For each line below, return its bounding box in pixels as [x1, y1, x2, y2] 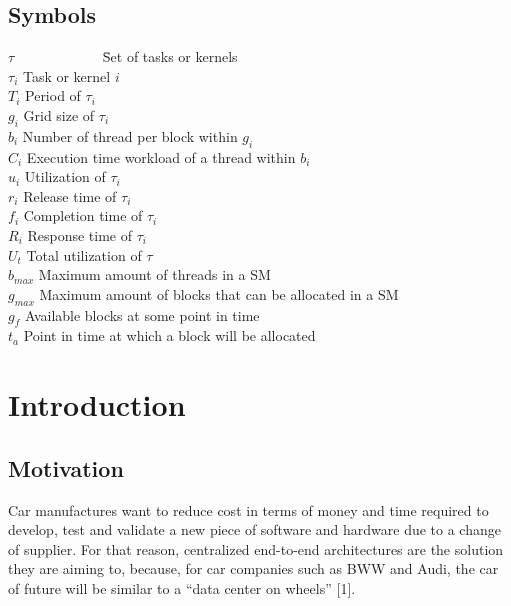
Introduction [8, 384, 186, 425]
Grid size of [23, 104, 95, 125]
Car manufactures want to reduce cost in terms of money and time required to [8, 499, 489, 520]
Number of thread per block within [22, 125, 238, 146]
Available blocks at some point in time [24, 304, 260, 325]
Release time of [23, 185, 117, 206]
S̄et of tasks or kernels [102, 46, 238, 67]
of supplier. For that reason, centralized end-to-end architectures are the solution [8, 538, 504, 559]
